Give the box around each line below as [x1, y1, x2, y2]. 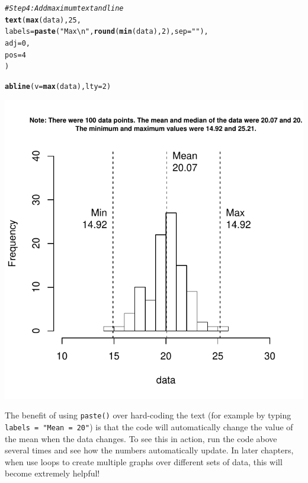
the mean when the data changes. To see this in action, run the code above [5, 432, 277, 444]
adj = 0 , [5, 39, 30, 47]
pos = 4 [5, 50, 26, 59]
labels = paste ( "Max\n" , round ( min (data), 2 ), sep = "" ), [5, 27, 208, 36]
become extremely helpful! [5, 467, 100, 479]
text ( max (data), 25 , [5, 15, 81, 24]
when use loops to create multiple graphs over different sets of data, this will [5, 455, 283, 468]
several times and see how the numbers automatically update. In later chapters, [5, 444, 294, 456]
